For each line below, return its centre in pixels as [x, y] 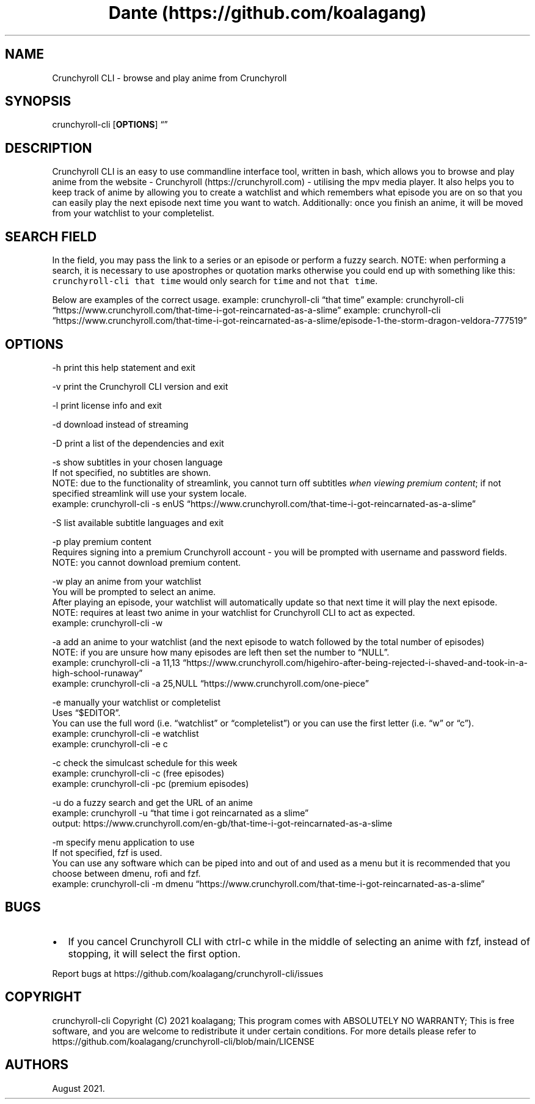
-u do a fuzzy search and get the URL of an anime [152, 802]
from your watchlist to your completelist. [133, 213]
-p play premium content [102, 541]
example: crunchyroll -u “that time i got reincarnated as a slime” [180, 813]
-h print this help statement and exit [124, 367]
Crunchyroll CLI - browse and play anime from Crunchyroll [169, 78]
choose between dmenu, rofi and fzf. [126, 873]
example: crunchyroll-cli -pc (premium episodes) [151, 783]
